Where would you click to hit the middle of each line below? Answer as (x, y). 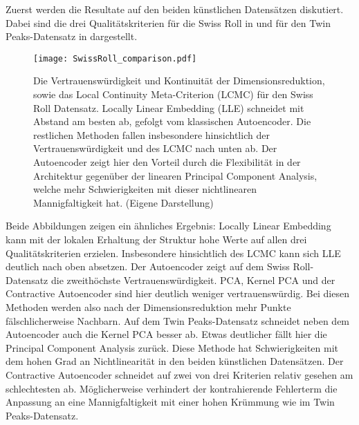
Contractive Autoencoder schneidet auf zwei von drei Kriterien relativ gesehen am (179, 374)
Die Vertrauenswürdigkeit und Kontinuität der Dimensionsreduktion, (179, 81)
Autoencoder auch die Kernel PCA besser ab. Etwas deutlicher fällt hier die (166, 334)
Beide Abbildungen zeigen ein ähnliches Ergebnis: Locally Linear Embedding (168, 226)
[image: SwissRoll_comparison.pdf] (115, 58)
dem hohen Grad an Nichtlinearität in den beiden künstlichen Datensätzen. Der (175, 361)
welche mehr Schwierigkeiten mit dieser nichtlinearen (145, 189)
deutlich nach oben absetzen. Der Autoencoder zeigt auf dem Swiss (148, 266)
